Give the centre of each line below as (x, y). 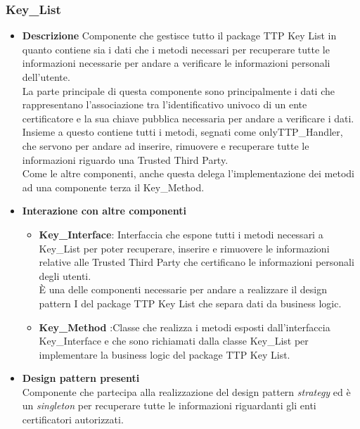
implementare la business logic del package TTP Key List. (165, 354)
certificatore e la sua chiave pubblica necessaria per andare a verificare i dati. (188, 118)
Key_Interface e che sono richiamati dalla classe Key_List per (174, 341)
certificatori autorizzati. (73, 420)
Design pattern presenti (81, 378)
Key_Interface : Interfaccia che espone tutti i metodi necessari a (181, 234)
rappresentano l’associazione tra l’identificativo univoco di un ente (165, 104)
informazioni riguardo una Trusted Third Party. (125, 159)
